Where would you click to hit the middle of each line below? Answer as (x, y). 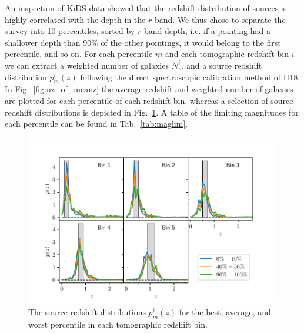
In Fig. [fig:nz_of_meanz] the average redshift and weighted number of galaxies (149, 89)
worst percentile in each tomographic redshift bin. (118, 324)
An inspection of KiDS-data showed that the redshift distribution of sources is (146, 8)
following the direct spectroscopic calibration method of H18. (190, 77)
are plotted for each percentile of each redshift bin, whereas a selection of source (149, 100)
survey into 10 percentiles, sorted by (70, 31)
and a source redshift (224, 65)
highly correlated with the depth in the (75, 19)
